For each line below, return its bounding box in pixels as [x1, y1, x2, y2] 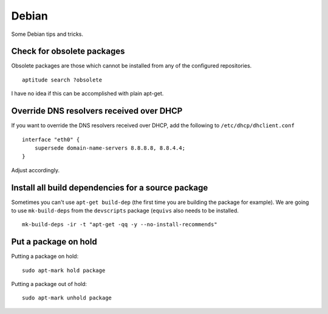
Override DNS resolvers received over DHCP [11, 106, 183, 116]
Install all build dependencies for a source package [11, 183, 208, 193]
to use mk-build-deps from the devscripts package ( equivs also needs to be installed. [11, 207, 239, 214]
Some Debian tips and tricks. [11, 30, 84, 38]
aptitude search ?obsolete [22, 76, 103, 83]
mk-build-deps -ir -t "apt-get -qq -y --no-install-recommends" [22, 221, 218, 228]
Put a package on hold [11, 237, 97, 247]
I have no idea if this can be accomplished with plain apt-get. [11, 90, 164, 97]
